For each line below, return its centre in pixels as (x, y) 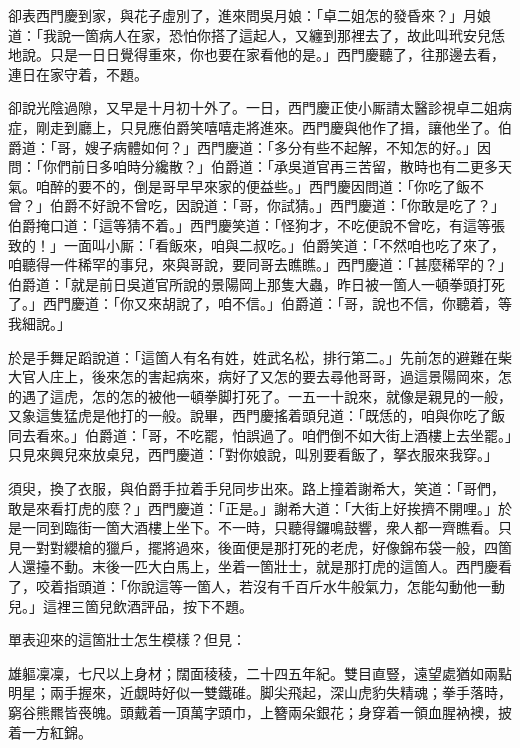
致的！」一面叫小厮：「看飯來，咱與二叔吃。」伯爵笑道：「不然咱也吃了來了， (256, 244)
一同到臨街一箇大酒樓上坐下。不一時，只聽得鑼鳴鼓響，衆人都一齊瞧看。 (259, 527)
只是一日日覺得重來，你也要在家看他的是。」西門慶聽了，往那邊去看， (277, 54)
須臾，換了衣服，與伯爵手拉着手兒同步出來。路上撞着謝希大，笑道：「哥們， (256, 488)
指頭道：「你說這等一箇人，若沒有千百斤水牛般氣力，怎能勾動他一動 (284, 586)
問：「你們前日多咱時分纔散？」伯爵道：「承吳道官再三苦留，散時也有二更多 (253, 166)
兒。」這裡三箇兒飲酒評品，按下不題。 (130, 605)
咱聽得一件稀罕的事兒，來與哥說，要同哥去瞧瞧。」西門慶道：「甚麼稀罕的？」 (260, 264)
